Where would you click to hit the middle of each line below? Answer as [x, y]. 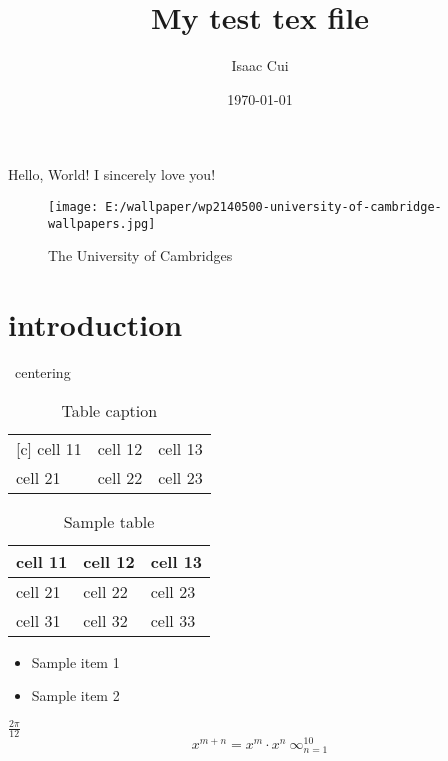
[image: [73, 206]
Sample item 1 [75, 661]
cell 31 [38, 620]
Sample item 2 [75, 695]
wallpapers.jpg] [102, 223]
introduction [95, 324]
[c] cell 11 [49, 448]
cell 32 [105, 620]
